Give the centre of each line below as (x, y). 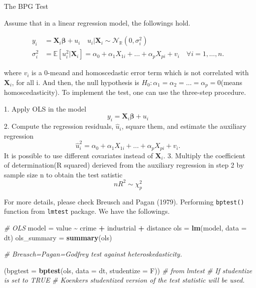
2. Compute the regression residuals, (59, 126)
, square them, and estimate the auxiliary (184, 126)
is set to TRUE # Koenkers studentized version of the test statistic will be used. (124, 280)
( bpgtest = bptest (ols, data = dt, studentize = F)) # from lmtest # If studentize (128, 270)
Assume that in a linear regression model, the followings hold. (97, 22)
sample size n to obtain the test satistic (63, 174)
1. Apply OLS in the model (45, 108)
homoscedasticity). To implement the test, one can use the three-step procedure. (125, 92)
